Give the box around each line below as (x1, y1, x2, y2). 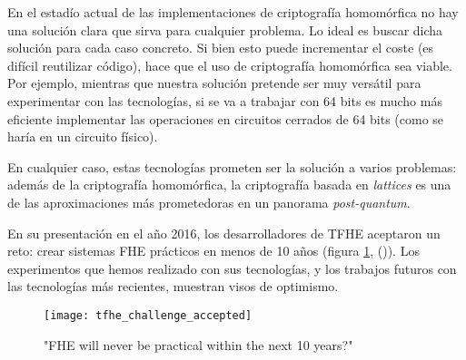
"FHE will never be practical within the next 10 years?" (44, 335, 353, 354)
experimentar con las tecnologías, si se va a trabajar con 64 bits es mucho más (7, 91, 442, 110)
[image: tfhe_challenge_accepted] (44, 308, 253, 322)
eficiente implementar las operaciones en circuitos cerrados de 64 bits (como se (7, 109, 444, 128)
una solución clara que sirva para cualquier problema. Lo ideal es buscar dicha (7, 20, 443, 39)
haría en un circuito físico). (7, 127, 158, 146)
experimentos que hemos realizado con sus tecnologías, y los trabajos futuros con (7, 258, 457, 277)
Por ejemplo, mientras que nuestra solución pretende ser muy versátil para (7, 73, 421, 92)
